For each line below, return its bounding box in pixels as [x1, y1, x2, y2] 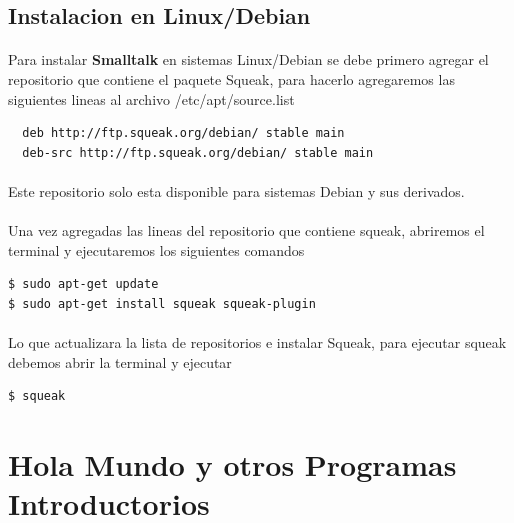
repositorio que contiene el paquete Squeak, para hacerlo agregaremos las [8, 68, 455, 89]
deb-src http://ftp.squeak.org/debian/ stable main [22, 145, 374, 160]
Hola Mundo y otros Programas [8, 444, 457, 485]
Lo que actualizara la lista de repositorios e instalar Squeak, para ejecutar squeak [8, 332, 507, 353]
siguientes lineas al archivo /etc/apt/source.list [8, 88, 295, 109]
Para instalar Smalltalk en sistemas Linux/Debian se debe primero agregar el [8, 49, 489, 70]
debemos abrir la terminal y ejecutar [8, 351, 232, 372]
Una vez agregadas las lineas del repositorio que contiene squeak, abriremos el [8, 220, 485, 241]
